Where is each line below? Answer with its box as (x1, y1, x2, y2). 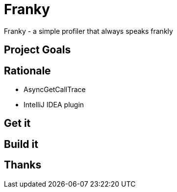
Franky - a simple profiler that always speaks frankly (4, 26, 173, 35)
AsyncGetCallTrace (24, 85, 86, 94)
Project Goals (4, 44, 71, 56)
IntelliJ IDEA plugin (24, 100, 84, 109)
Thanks (4, 159, 42, 171)
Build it (4, 138, 38, 150)
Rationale (4, 64, 51, 77)
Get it (4, 117, 31, 130)
